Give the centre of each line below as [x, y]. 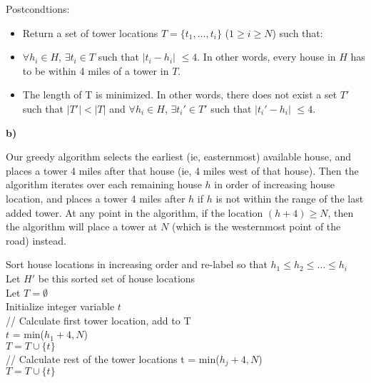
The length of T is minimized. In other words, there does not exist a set [180, 95]
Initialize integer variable [60, 306]
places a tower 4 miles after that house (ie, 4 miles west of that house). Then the [182, 170]
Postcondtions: [38, 9]
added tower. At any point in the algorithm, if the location [134, 212]
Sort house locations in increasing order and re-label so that [137, 264]
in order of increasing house [274, 184]
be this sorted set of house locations [117, 278]
